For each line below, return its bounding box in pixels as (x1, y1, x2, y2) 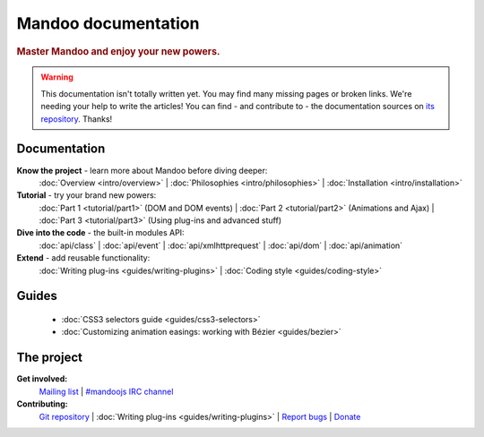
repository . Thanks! (40, 113, 113, 124)
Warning (40, 72, 73, 82)
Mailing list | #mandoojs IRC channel (39, 386, 174, 397)
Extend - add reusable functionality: (16, 253, 151, 263)
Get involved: (16, 373, 68, 384)
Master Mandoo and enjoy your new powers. (16, 45, 220, 57)
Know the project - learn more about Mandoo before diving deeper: (16, 165, 268, 176)
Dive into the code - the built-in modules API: (16, 227, 185, 238)
